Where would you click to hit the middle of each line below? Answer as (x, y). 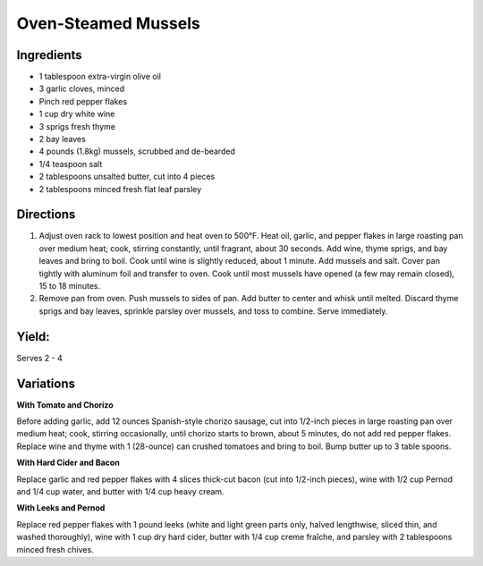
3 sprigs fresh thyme (77, 126)
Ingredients (49, 55)
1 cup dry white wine (77, 114)
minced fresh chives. (55, 549)
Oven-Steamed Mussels (108, 23)
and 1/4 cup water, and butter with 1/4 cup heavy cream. (120, 491)
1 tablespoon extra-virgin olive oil (100, 77)
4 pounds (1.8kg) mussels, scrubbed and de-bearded (137, 151)
